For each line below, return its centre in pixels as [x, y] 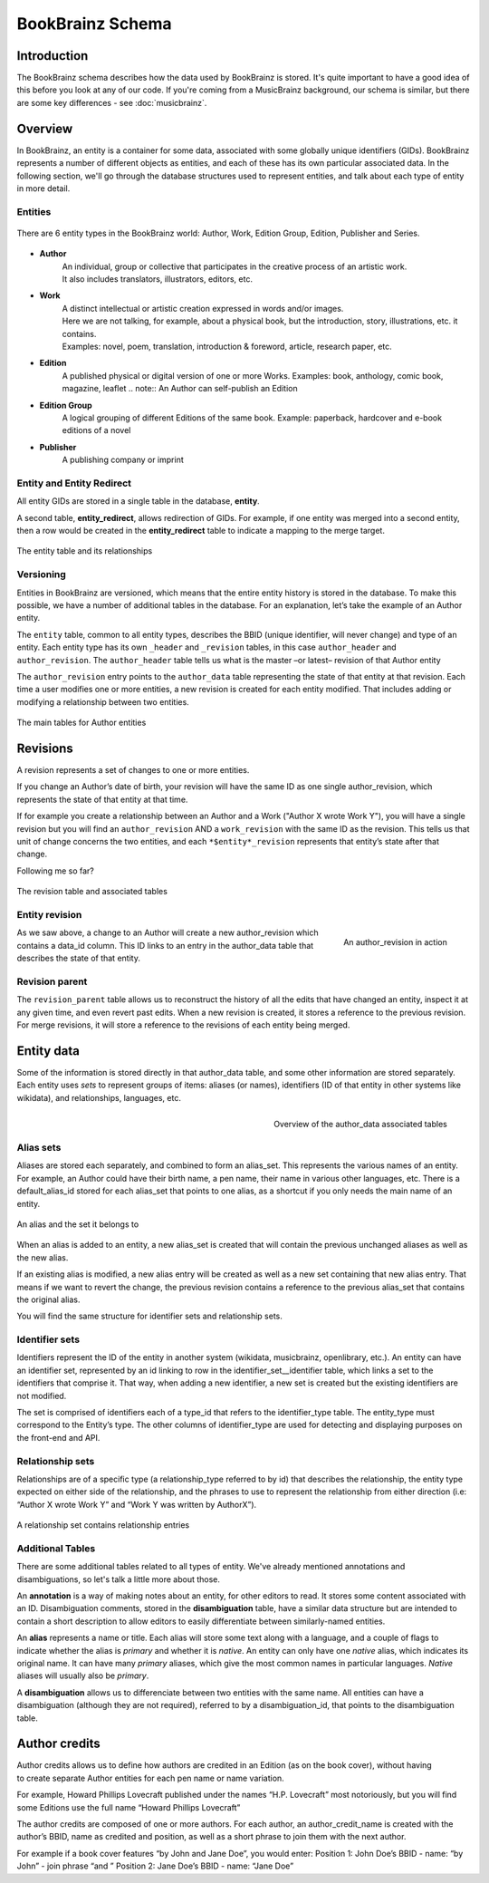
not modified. [42, 1395]
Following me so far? [56, 871]
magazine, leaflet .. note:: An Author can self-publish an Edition [180, 389]
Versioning [42, 575]
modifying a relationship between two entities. [103, 701]
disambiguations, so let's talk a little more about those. [119, 1579]
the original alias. [48, 1299]
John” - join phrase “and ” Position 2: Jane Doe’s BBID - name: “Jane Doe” [155, 1866]
